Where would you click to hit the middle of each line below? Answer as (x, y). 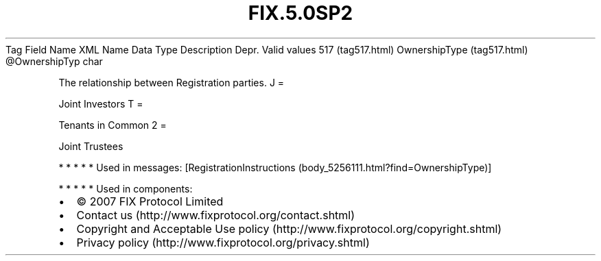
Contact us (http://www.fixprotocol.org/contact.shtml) (216, 215)
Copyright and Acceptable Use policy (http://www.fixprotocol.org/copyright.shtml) (289, 228)
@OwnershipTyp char (54, 61)
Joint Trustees (91, 146)
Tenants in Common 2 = (113, 125)
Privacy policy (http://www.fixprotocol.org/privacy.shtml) (223, 242)
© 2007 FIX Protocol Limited (150, 201)
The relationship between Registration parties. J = (172, 82)
